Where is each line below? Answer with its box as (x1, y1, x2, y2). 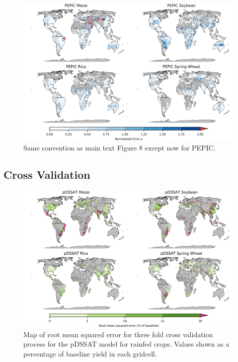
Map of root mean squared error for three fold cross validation (23, 329, 213, 339)
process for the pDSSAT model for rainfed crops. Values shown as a (23, 339, 230, 349)
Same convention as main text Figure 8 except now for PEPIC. (23, 142, 216, 152)
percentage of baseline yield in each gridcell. (23, 348, 157, 359)
